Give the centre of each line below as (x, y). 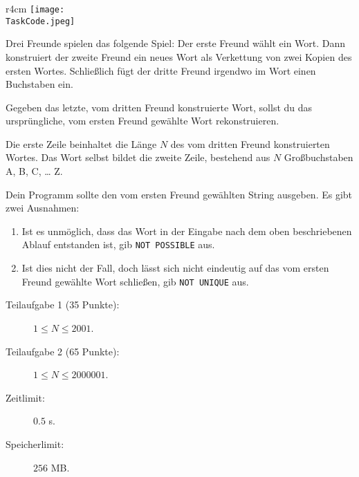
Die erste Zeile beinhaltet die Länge (81, 143)
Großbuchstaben (319, 157)
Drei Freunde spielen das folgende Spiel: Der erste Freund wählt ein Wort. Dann (176, 43)
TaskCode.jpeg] (40, 21)
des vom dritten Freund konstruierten (250, 143)
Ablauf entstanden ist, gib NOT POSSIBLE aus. (118, 244)
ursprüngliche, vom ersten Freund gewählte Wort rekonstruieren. (142, 121)
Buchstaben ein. (39, 84)
